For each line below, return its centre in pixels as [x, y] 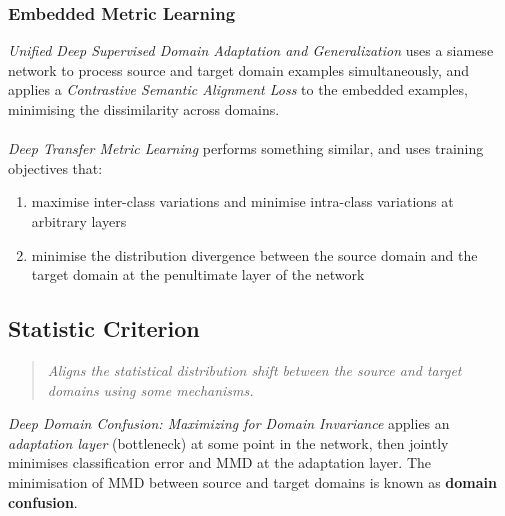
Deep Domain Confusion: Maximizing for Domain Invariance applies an [229, 423]
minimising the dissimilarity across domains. [144, 109]
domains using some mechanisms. [150, 389]
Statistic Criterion [104, 328]
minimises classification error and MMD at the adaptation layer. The [219, 462]
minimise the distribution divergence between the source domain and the [254, 254]
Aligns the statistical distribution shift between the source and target [254, 369]
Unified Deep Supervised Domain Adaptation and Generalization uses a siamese [251, 50]
